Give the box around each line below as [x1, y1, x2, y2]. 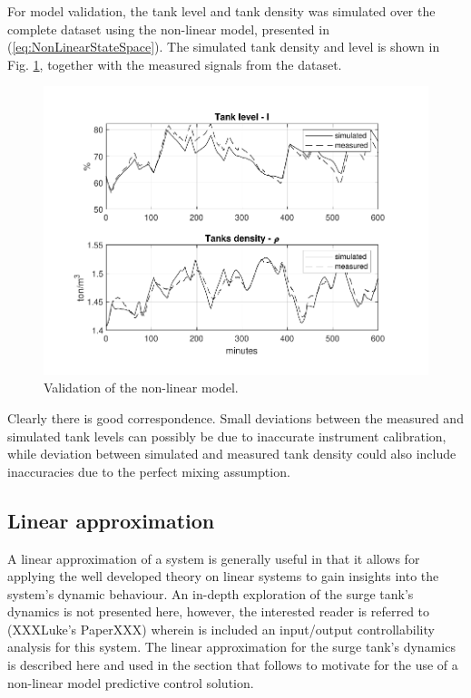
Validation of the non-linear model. [44, 378, 239, 397]
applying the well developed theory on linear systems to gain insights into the [7, 567, 439, 586]
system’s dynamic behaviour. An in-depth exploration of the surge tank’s [7, 584, 414, 603]
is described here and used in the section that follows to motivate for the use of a [7, 655, 458, 674]
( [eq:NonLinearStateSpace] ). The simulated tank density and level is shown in [7, 37, 440, 56]
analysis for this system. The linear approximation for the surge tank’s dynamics [7, 637, 456, 656]
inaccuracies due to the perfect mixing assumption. [7, 461, 290, 480]
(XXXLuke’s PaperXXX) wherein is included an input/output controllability [7, 619, 435, 638]
